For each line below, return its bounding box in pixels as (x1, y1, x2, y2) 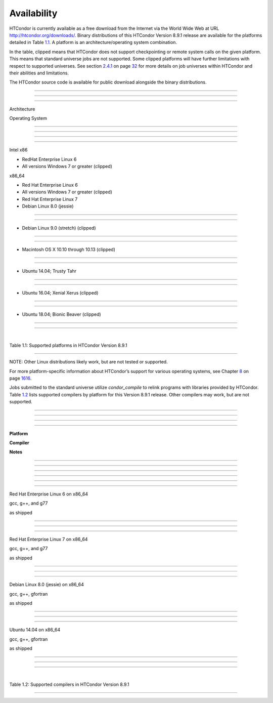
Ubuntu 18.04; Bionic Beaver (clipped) (22, 311, 101, 317)
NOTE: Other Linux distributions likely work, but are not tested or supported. (9, 359, 168, 365)
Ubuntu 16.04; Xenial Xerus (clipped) (22, 290, 99, 296)
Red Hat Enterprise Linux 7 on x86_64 (9, 536, 88, 542)
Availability (9, 8, 58, 19)
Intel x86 (9, 147, 28, 153)
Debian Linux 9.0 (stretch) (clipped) (22, 225, 96, 231)
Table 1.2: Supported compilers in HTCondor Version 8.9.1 (9, 681, 129, 687)
